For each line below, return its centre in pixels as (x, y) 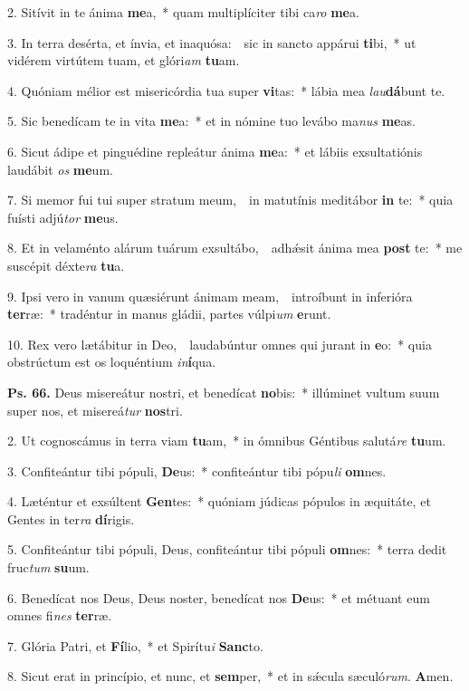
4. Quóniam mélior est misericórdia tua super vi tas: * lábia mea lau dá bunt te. (226, 90)
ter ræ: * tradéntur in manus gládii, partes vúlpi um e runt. (169, 314)
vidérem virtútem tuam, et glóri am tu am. (124, 60)
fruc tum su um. (48, 567)
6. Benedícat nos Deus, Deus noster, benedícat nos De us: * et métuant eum (219, 597)
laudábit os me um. (60, 169)
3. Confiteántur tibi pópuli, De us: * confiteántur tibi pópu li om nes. (197, 470)
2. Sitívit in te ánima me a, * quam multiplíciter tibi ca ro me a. (183, 12)
